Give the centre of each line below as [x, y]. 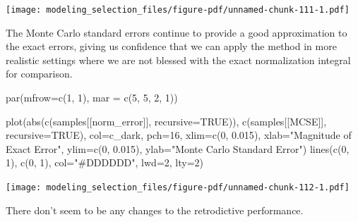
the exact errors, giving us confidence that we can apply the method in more [171, 46]
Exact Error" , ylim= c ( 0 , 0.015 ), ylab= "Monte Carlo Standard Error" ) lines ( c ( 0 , [178, 148]
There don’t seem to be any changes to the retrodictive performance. [155, 210]
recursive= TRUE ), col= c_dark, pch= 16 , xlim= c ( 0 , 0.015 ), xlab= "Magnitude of [179, 135]
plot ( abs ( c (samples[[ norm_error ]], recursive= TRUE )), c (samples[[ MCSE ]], [166, 121]
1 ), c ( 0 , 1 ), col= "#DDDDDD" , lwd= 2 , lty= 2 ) [105, 162]
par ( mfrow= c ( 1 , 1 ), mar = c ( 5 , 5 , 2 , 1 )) [92, 98]
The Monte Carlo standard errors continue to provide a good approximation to [177, 32]
